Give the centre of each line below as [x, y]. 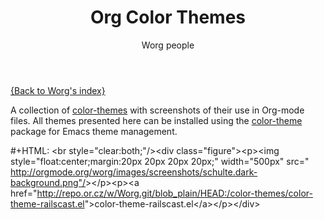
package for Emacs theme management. [94, 131]
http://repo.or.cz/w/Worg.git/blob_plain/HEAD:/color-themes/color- [174, 193]
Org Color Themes [167, 17]
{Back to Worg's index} [58, 90]
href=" [24, 193]
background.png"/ [48, 182]
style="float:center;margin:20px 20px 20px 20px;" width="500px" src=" [160, 161]
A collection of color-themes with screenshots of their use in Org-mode [157, 110]
